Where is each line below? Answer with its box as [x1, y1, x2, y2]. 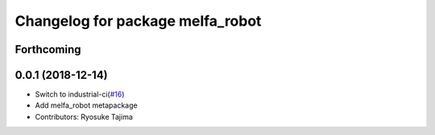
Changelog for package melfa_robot [14, 12, 262, 30]
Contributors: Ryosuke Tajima [35, 112, 133, 121]
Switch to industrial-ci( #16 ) [35, 89, 125, 100]
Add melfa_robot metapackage [35, 100, 138, 110]
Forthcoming [14, 43, 81, 56]
